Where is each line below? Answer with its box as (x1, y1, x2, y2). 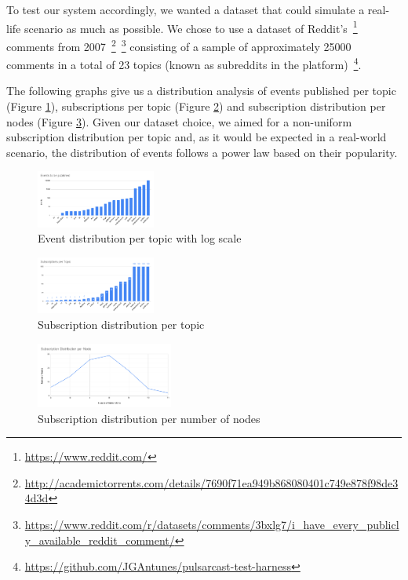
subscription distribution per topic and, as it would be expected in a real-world (6, 129, 387, 145)
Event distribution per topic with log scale (38, 230, 242, 246)
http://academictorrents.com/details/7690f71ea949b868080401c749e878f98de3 (24, 474, 399, 491)
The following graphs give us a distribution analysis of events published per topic (6, 82, 396, 99)
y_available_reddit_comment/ (24, 531, 175, 548)
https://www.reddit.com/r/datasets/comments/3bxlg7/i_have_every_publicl (24, 516, 399, 533)
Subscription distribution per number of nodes (38, 410, 260, 426)
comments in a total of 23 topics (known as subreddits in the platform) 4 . (6, 54, 362, 72)
